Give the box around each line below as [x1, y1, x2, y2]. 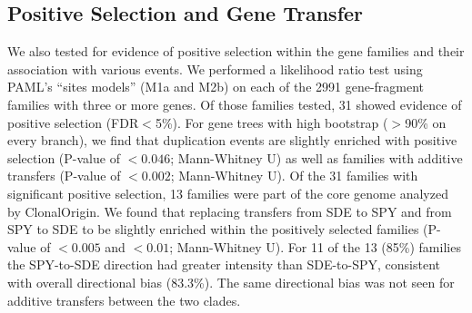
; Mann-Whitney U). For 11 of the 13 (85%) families [169, 237, 461, 256]
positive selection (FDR [7, 112, 139, 132]
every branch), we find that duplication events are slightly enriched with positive [7, 131, 457, 150]
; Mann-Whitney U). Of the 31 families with [170, 166, 418, 185]
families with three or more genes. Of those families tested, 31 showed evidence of [7, 94, 462, 113]
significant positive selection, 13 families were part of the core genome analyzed [7, 183, 448, 202]
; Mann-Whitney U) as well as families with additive [170, 148, 463, 167]
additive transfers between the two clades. [7, 290, 241, 309]
